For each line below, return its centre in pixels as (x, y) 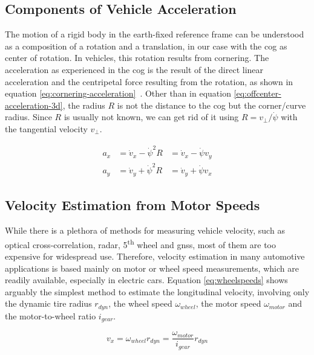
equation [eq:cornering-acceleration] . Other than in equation (118, 93)
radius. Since (28, 117)
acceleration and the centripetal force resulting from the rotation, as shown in (149, 81)
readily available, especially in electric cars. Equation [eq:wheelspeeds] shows (146, 280)
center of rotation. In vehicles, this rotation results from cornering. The (137, 58)
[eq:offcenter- (257, 93)
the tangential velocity (46, 128)
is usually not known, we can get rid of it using (151, 117)
